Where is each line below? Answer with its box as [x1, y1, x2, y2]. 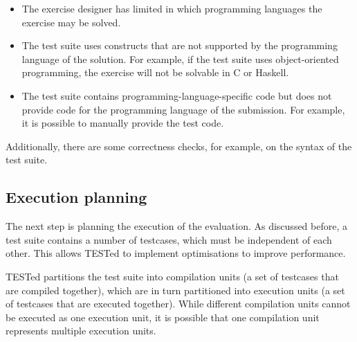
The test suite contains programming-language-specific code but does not [21, 88, 332, 102]
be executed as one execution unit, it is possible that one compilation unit [6, 309, 320, 324]
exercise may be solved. [21, 15, 121, 29]
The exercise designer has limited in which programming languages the [21, 1, 322, 15]
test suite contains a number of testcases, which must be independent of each [6, 232, 332, 246]
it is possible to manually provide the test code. [21, 116, 224, 130]
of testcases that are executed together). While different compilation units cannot [6, 296, 351, 311]
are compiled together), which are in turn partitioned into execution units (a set [6, 282, 345, 297]
